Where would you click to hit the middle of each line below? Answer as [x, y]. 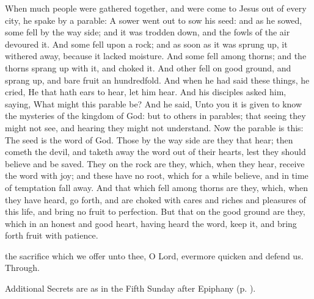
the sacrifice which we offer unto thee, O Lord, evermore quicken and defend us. [154, 255]
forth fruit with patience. [52, 235]
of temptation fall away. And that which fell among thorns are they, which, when [157, 187]
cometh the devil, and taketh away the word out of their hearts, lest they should [155, 152]
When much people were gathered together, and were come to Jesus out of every [156, 8]
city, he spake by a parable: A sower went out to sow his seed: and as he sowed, [154, 20]
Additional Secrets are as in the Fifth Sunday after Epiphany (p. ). [130, 288]
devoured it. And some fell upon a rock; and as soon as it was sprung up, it [146, 44]
